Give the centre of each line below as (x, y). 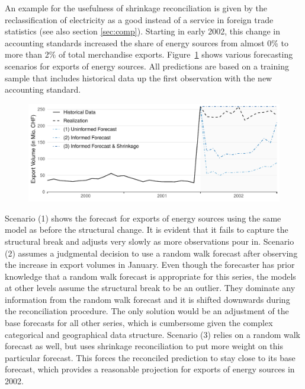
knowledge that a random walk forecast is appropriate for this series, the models (150, 276)
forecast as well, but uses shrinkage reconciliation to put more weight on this (144, 346)
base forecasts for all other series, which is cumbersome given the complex (139, 323)
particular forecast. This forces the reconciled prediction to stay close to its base (150, 357)
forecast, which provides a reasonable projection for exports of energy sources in (150, 369)
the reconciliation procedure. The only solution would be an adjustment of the (147, 311)
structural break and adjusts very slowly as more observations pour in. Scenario (150, 241)
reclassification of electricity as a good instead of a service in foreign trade (139, 19)
